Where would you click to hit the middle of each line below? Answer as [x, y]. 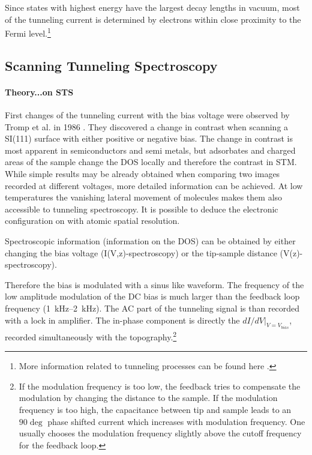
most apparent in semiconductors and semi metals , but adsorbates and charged [150, 150]
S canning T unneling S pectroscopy [111, 65]
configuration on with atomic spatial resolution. [92, 221]
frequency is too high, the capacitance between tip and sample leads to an [155, 409]
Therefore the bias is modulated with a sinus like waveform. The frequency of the [154, 284]
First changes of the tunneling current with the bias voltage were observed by [147, 115]
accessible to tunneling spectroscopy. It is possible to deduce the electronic [142, 209]
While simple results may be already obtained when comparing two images [142, 173]
